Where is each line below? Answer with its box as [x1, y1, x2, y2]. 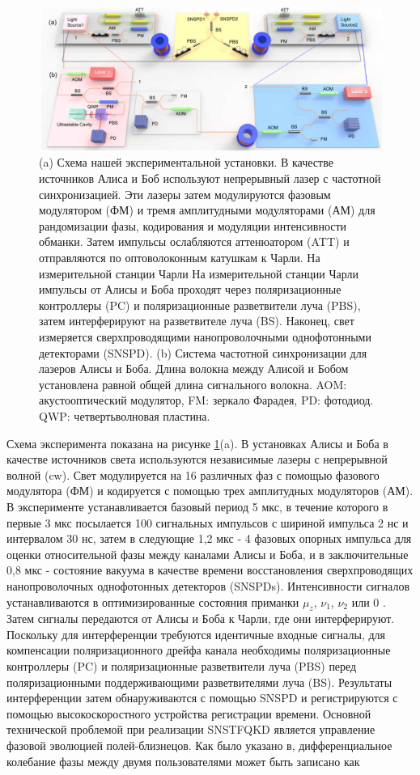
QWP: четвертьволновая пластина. [39, 407, 210, 424]
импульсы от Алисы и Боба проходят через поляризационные [39, 281, 342, 298]
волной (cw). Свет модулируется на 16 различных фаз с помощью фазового [6, 466, 380, 483]
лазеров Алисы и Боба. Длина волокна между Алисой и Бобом [39, 360, 349, 377]
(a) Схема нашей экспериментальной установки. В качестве [39, 154, 333, 171]
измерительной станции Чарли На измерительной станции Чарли [39, 265, 359, 282]
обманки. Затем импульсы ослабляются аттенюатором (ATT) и [39, 233, 350, 250]
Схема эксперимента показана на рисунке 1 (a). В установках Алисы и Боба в [6, 434, 388, 451]
